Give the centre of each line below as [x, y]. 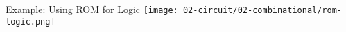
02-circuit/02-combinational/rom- [262, 10]
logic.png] [31, 21]
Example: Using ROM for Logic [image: [92, 9]
